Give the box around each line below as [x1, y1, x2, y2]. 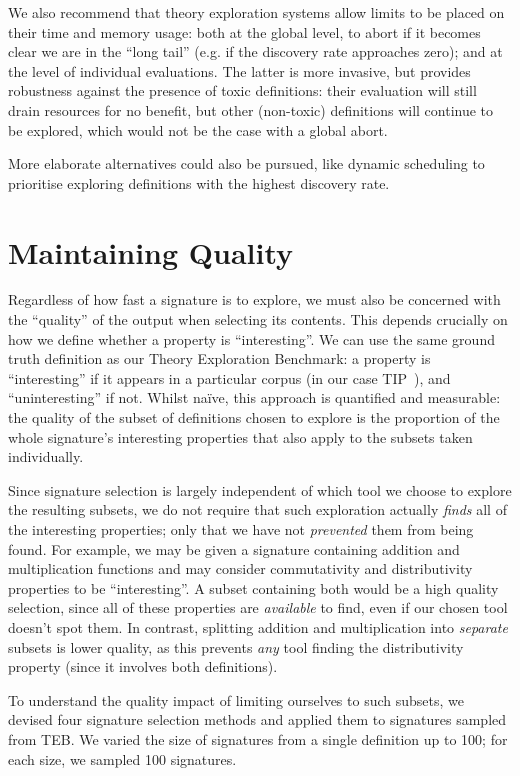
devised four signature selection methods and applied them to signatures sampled [8, 709, 507, 730]
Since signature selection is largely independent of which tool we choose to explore [8, 479, 512, 500]
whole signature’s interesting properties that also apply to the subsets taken [8, 426, 473, 447]
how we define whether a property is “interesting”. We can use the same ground [8, 328, 495, 349]
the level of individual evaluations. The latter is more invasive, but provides [8, 60, 471, 81]
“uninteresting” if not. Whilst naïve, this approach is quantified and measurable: [8, 387, 501, 408]
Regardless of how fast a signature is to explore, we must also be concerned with [8, 289, 501, 310]
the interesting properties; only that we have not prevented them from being [8, 519, 474, 539]
